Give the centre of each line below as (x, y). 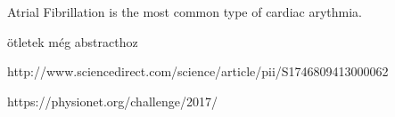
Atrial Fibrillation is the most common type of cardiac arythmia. (185, 12)
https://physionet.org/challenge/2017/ (112, 101)
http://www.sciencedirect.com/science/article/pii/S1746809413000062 (198, 71)
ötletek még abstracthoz (73, 41)
